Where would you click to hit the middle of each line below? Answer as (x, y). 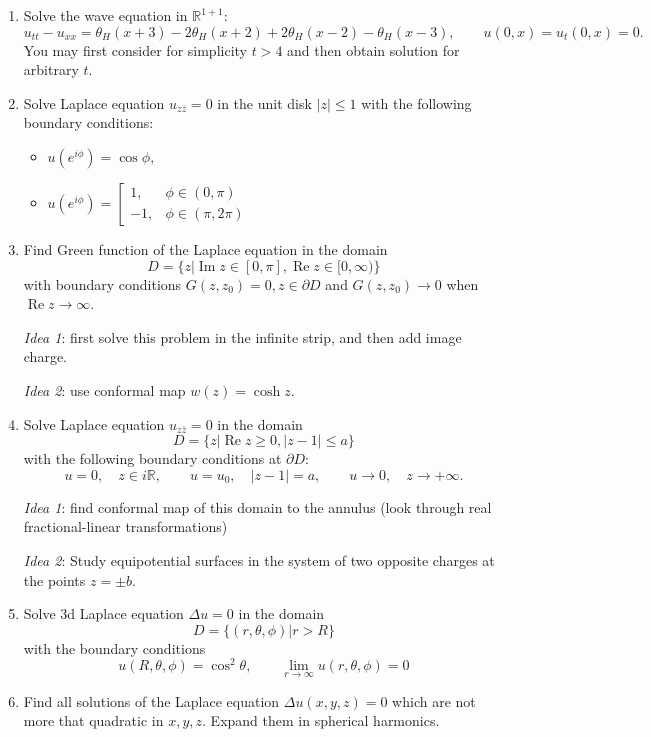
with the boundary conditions (114, 647)
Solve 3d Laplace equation (103, 613)
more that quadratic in (93, 720)
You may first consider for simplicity (135, 49)
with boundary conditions (102, 283)
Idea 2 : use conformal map (104, 389)
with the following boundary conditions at (152, 458)
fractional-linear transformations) (125, 526)
